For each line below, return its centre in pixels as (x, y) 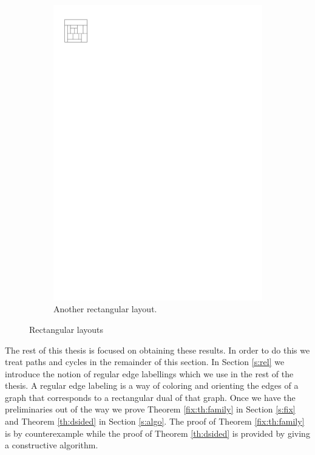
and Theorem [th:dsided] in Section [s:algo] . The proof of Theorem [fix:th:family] (155, 421)
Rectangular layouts (66, 329)
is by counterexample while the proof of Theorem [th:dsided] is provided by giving (157, 433)
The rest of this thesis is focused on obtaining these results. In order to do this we (157, 350)
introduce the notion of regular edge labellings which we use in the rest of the (149, 373)
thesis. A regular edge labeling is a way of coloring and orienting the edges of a (152, 385)
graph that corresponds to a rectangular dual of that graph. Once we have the (150, 397)
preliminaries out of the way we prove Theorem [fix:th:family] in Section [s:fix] (150, 409)
